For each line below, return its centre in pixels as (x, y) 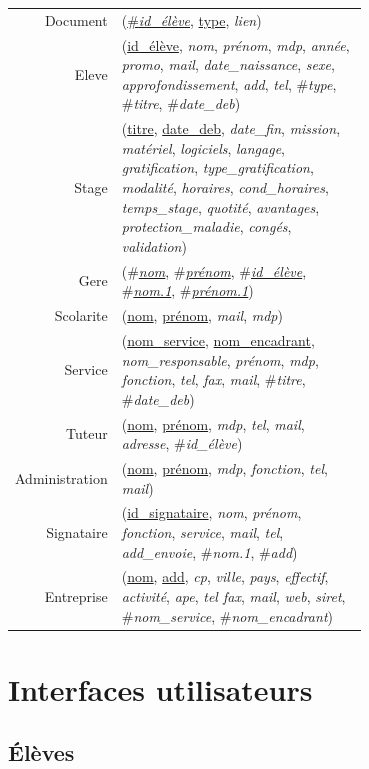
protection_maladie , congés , (206, 226)
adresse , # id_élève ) (182, 443)
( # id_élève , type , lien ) (191, 19)
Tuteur (87, 433)
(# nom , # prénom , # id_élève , (214, 270)
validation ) (154, 245)
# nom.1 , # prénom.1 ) (187, 290)
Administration (61, 477)
